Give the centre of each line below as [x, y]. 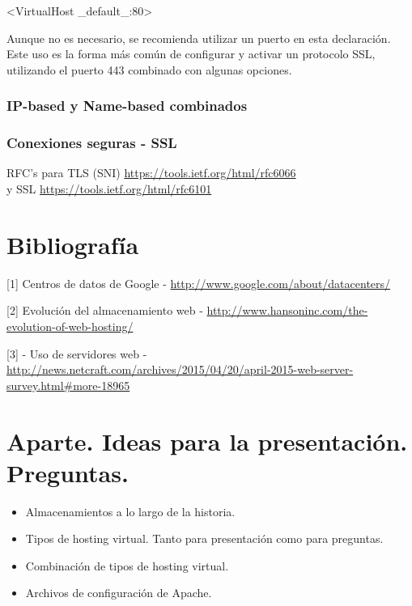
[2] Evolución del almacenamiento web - [105, 310]
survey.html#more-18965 [68, 385]
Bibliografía [73, 244]
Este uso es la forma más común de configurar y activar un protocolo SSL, [191, 54]
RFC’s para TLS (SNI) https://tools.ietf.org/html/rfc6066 [151, 173]
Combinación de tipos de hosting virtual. [127, 565]
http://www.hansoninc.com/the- [287, 310]
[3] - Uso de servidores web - [77, 353]
